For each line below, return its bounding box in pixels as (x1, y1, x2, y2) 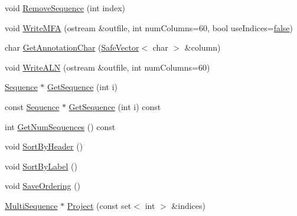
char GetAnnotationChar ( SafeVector (5, 41, 139, 54)
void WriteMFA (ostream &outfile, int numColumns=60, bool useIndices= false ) (5, 21, 293, 34)
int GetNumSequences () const (5, 120, 116, 132)
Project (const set (67, 199, 132, 211)
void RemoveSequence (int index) (5, 2, 125, 14)
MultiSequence (5, 199, 58, 211)
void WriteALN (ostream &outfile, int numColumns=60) (5, 61, 210, 73)
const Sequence (5, 100, 60, 112)
